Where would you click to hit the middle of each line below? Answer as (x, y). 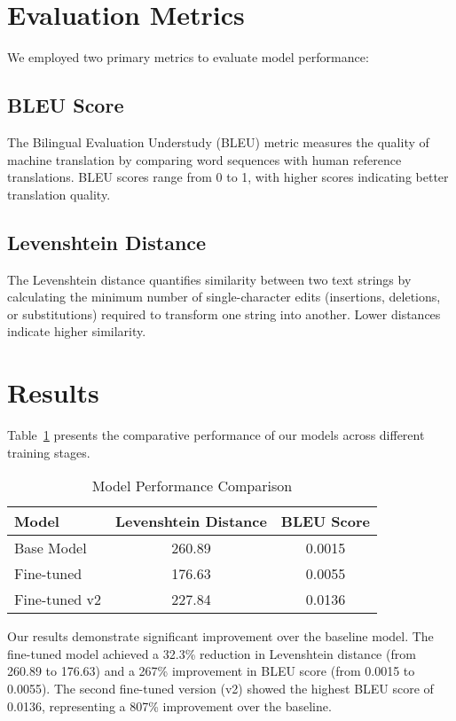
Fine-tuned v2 (58, 600)
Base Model (51, 548)
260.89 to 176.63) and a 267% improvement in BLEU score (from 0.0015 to (211, 671)
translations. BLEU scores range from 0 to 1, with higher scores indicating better (228, 177)
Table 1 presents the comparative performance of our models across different (216, 435)
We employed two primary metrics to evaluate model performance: (188, 57)
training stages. (49, 452)
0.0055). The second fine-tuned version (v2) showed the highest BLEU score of (220, 688)
